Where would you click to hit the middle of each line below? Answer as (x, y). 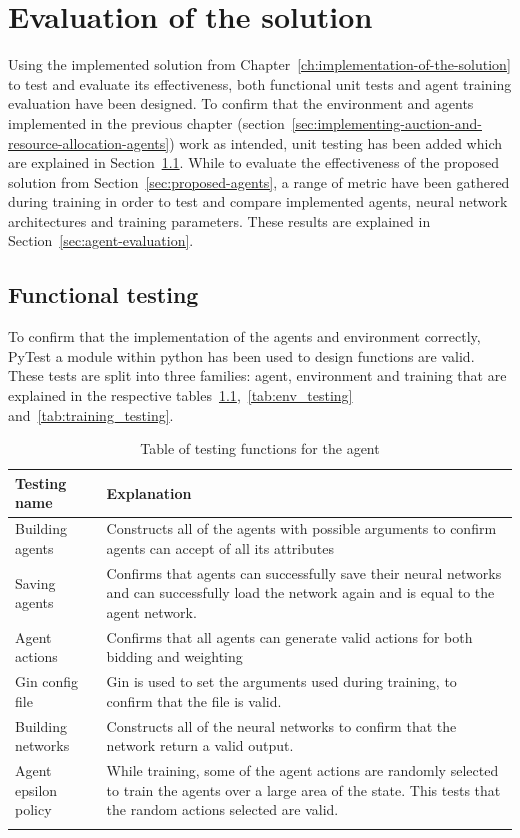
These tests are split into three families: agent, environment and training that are (257, 375)
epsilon (36, 789)
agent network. (151, 611)
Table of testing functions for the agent (260, 448)
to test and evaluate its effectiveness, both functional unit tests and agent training (260, 83)
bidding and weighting (174, 656)
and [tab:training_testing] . (91, 414)
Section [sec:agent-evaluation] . (101, 240)
